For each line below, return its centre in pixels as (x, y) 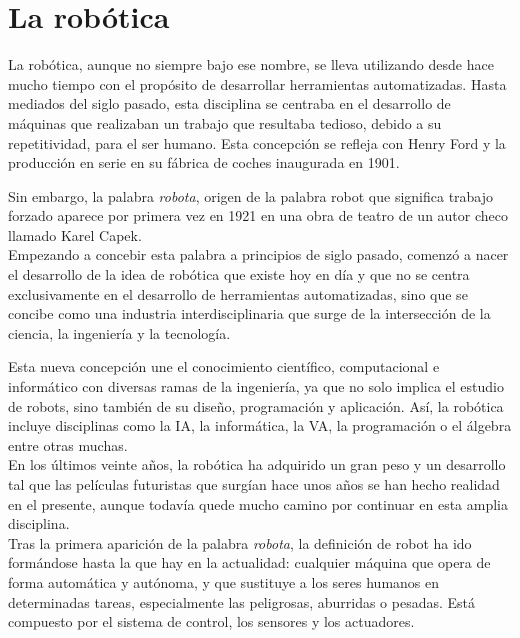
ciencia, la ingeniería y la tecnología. (119, 332)
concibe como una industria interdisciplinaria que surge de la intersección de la (249, 313)
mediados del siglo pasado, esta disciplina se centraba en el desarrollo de (229, 103)
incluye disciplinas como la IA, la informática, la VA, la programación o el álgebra (260, 425)
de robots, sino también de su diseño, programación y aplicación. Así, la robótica (256, 405)
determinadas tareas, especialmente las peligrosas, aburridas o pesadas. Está (242, 601)
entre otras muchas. (68, 444)
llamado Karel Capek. (75, 234)
